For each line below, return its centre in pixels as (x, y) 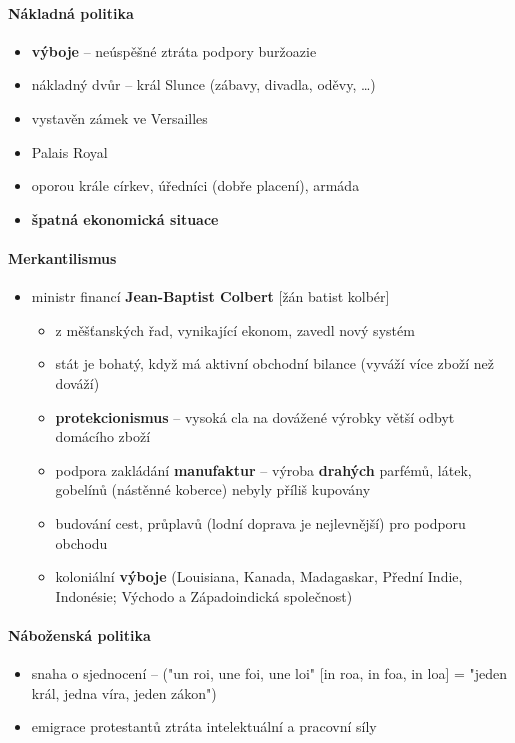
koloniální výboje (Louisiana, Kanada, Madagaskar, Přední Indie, (259, 576)
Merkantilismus (62, 257)
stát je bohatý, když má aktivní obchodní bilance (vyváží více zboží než (274, 363)
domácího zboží (103, 436)
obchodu (81, 542)
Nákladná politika (71, 12)
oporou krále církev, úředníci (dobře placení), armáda (195, 185)
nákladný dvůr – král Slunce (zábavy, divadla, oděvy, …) (203, 84)
